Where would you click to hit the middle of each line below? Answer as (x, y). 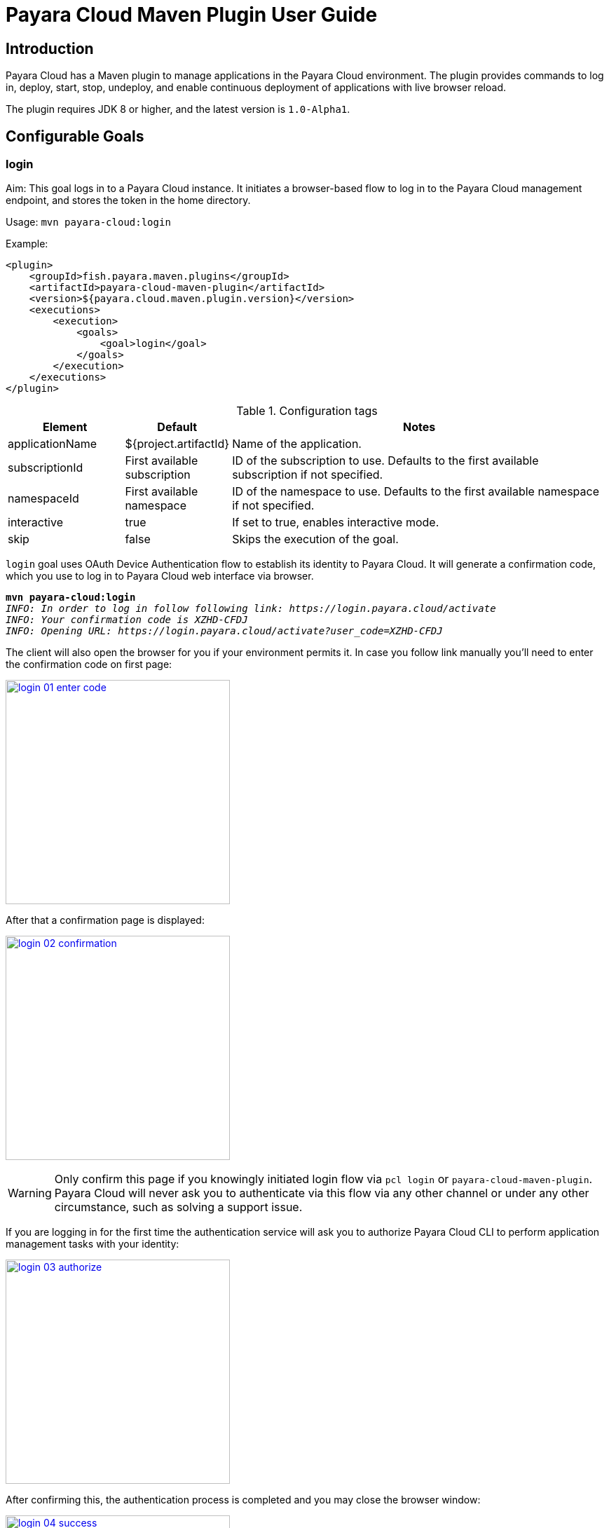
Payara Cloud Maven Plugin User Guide (192, 15)
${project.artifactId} (177, 444)
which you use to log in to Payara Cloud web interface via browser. (160, 576)
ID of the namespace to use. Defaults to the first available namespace (416, 492)
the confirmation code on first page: (89, 664)
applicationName (53, 444)
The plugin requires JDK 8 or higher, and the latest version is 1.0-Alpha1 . (178, 109)
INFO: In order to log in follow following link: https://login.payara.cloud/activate (251, 609)
